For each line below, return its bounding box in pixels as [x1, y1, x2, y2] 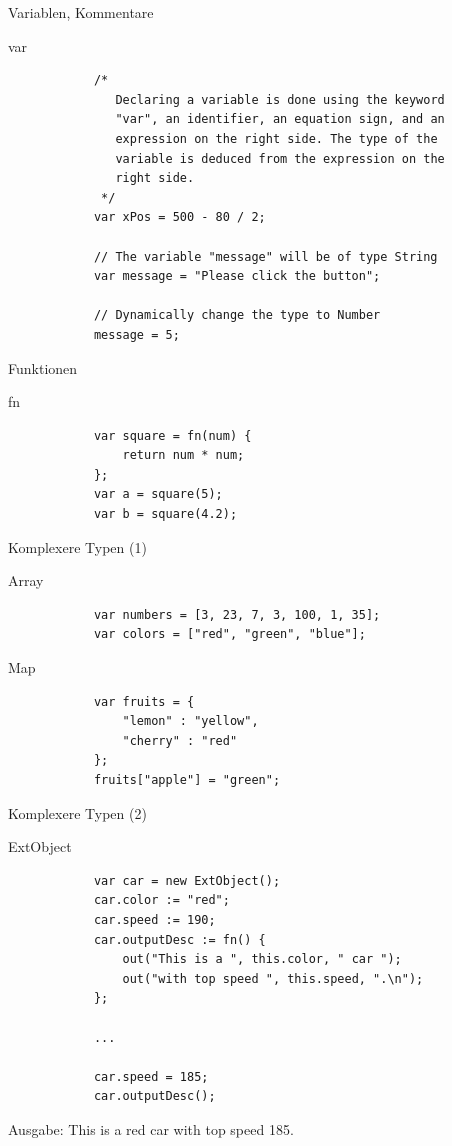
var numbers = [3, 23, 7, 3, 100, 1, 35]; [93, 607, 381, 622]
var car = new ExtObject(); [93, 873, 281, 888]
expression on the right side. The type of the [115, 131, 438, 146]
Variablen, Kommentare [8, 2, 154, 22]
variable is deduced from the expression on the [115, 151, 445, 166]
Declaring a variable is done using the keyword [115, 92, 445, 107]
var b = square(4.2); [93, 507, 238, 522]
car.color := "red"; [93, 893, 230, 908]
